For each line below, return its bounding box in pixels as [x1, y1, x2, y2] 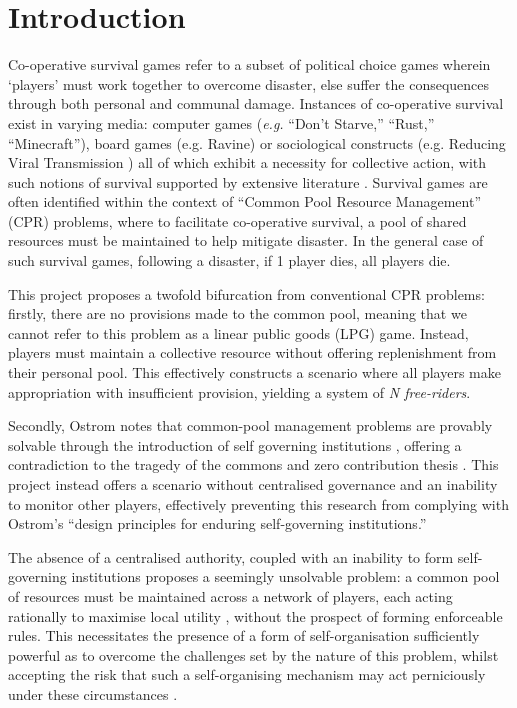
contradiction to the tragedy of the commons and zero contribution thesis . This [8, 454, 499, 475]
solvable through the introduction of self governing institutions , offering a [8, 434, 462, 455]
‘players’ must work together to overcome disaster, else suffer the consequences [8, 73, 490, 94]
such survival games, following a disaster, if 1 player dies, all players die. [8, 250, 451, 271]
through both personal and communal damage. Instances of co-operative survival [8, 93, 504, 114]
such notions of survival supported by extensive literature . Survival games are [8, 171, 488, 192]
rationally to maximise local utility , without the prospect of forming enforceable [8, 605, 503, 626]
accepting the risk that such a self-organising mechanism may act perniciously [8, 664, 486, 685]
